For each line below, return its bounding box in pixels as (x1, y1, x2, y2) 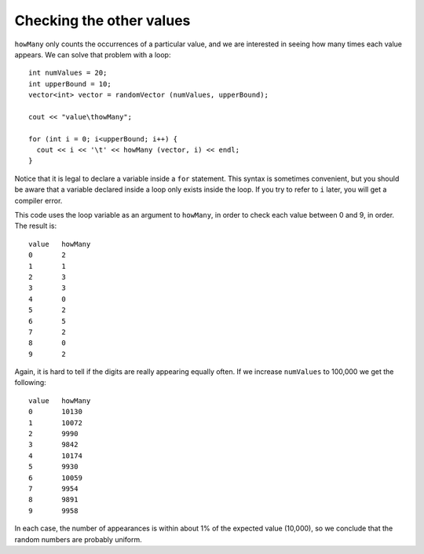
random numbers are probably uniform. (14, 534, 143, 544)
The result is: (14, 221, 57, 231)
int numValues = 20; (28, 68, 108, 78)
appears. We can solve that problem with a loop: (14, 50, 171, 59)
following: (14, 378, 46, 387)
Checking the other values (14, 12, 191, 29)
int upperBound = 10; (28, 79, 111, 88)
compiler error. (14, 196, 63, 205)
